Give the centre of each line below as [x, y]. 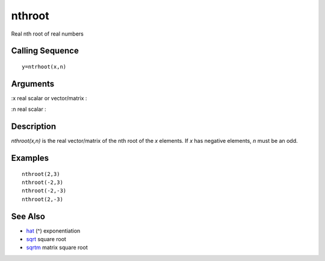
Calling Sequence [45, 51]
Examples [30, 158]
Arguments [33, 83]
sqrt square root [46, 239]
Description [34, 127]
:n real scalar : [29, 109]
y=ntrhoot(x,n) [44, 67]
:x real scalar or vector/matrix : [49, 98]
